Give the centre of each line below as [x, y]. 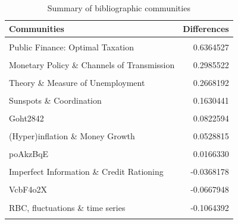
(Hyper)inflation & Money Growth [72, 136]
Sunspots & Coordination [55, 100]
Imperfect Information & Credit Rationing [86, 172]
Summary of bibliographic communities [119, 8]
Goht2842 [26, 118]
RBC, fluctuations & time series [67, 207]
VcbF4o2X [28, 189]
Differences [206, 28]
